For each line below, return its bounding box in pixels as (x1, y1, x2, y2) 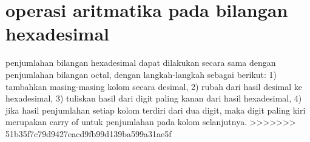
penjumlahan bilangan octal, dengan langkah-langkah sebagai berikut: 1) (5, 68, 277, 80)
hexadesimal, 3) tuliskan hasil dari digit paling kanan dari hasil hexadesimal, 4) (5, 92, 302, 105)
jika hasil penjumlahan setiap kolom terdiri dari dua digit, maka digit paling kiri (5, 103, 306, 116)
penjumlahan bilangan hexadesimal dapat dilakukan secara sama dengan (5, 56, 276, 69)
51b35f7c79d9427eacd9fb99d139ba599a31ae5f (5, 127, 172, 140)
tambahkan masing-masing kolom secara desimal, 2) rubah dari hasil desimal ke (5, 80, 303, 92)
